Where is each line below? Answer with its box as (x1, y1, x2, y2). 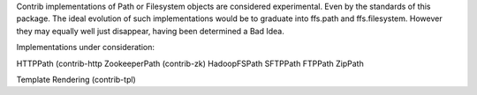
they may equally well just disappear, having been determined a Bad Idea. (16, 26, 284, 36)
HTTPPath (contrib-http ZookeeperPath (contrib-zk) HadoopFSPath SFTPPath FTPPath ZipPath (16, 58, 364, 69)
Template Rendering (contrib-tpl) (16, 74, 136, 84)
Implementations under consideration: (16, 42, 155, 53)
